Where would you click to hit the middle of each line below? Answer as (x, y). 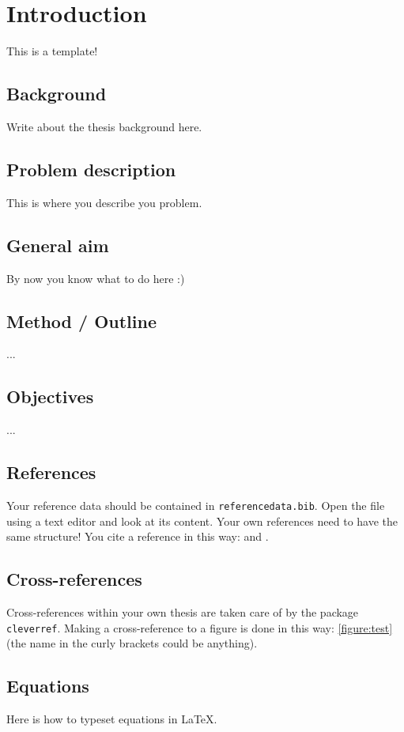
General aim (58, 245)
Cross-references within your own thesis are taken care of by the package (183, 611)
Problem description (91, 169)
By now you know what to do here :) (96, 278)
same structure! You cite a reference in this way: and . (138, 536)
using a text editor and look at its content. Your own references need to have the (202, 521)
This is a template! (52, 51)
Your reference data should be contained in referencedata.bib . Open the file (196, 505)
